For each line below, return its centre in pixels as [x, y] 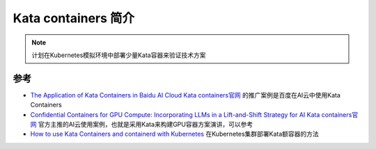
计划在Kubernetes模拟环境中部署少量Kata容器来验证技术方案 [119, 55]
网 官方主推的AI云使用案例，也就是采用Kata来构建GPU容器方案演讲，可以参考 [142, 125]
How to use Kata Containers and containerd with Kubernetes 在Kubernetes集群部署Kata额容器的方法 [175, 134]
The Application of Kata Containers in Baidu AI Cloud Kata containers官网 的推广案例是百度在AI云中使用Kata [186, 95]
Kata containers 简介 [74, 18]
